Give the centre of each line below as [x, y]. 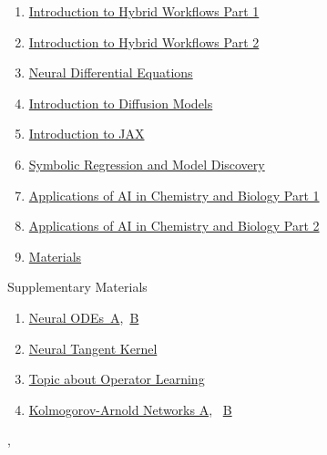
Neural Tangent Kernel [93, 348]
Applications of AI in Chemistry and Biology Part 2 [174, 226]
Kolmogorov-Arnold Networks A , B [130, 409]
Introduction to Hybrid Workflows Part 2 [144, 41]
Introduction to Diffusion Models [121, 103]
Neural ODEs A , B [84, 317]
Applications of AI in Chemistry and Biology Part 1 [174, 195]
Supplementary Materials [77, 287]
